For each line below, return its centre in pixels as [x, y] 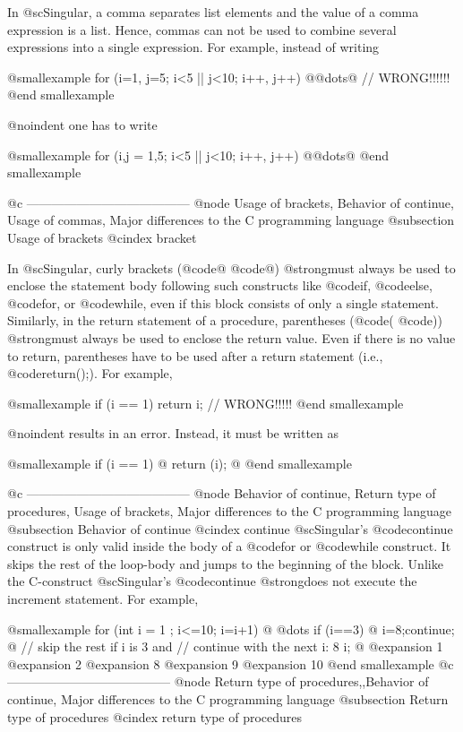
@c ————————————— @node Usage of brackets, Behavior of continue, [231, 202]
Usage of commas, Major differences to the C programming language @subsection [231, 220]
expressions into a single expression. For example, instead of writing [193, 47]
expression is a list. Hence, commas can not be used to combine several [202, 29]
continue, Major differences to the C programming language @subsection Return [228, 699]
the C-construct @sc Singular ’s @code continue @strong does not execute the [212, 581]
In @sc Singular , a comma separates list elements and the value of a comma [213, 12]
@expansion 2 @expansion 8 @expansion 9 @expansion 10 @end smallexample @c [231, 663]
